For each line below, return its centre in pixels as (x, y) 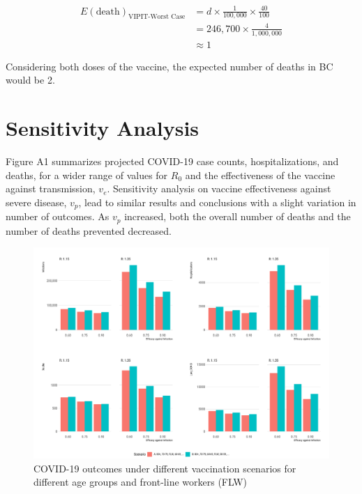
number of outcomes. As (58, 216)
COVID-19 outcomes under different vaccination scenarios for (165, 468)
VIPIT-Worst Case (157, 17)
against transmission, (51, 188)
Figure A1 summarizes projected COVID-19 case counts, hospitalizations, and (172, 161)
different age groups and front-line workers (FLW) (141, 482)
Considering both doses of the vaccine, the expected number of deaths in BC (169, 66)
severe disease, (36, 202)
